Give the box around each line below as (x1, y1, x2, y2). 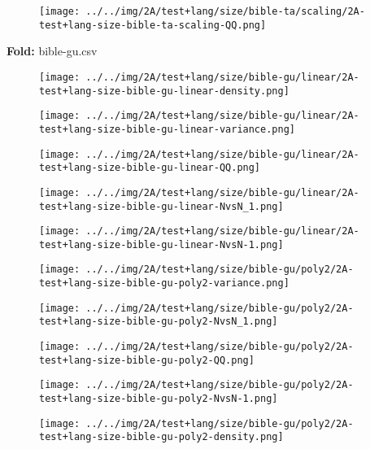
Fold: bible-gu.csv (7, 42, 98, 59)
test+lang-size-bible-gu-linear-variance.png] (39, 123, 295, 135)
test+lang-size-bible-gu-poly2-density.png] (39, 431, 284, 443)
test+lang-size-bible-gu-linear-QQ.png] (39, 162, 261, 174)
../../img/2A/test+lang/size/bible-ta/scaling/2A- (85, 6, 365, 17)
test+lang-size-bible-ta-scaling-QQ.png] (39, 19, 267, 31)
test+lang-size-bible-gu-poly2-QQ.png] (39, 354, 255, 366)
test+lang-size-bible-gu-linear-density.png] (39, 85, 289, 97)
